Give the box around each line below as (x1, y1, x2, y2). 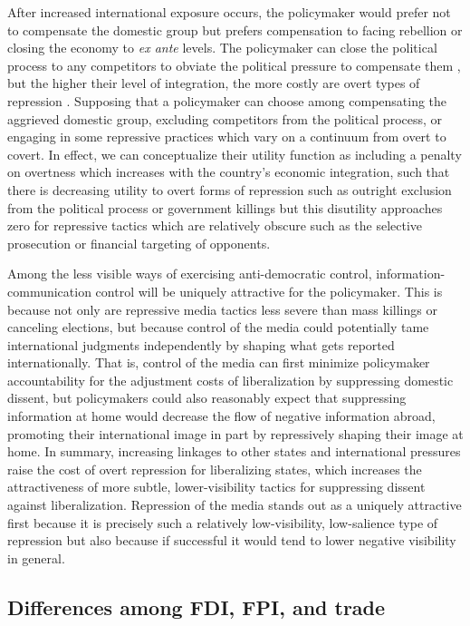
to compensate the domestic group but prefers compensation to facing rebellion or (7, 20, 463, 39)
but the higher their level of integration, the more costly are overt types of (7, 73, 420, 93)
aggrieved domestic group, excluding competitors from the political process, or (7, 109, 443, 128)
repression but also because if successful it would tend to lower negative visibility (7, 531, 456, 550)
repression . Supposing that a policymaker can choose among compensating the (7, 91, 447, 110)
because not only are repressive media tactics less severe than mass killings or (7, 299, 437, 318)
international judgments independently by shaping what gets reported (7, 335, 395, 354)
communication (7, 281, 91, 300)
